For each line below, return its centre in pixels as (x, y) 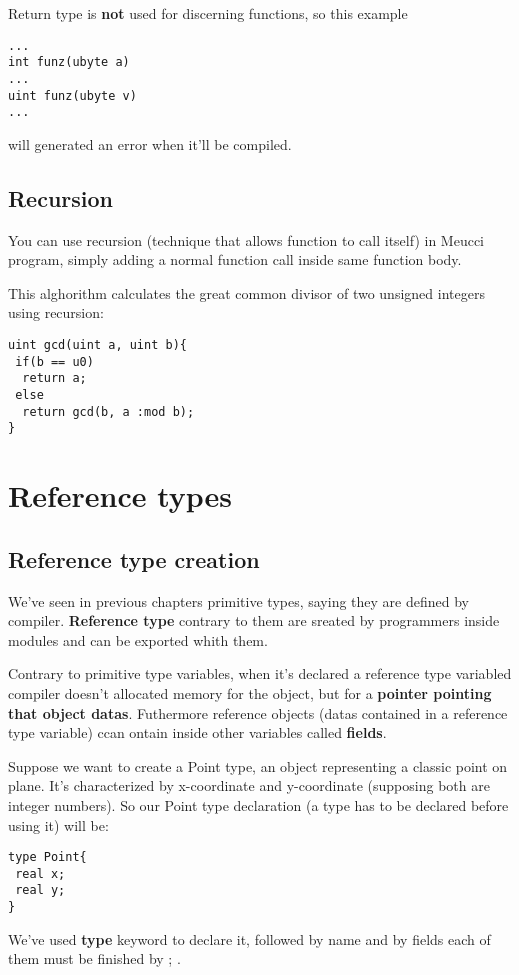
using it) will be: (58, 824)
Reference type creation (134, 558)
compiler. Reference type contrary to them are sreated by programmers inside (254, 620)
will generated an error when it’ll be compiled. (150, 143)
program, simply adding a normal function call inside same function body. (235, 259)
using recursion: (56, 312)
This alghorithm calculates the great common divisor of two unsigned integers (246, 292)
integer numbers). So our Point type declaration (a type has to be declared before (258, 804)
